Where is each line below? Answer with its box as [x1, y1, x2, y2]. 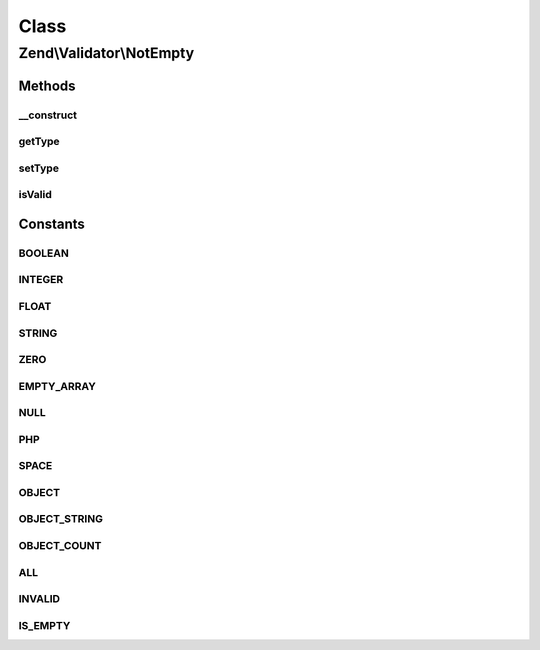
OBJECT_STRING [18, 512, 104, 526]
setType [18, 161, 60, 175]
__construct [18, 108, 78, 122]
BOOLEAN [18, 246, 69, 260]
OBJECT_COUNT [18, 539, 102, 553]
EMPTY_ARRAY [18, 379, 97, 393]
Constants [18, 215, 85, 232]
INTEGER [18, 273, 64, 287]
